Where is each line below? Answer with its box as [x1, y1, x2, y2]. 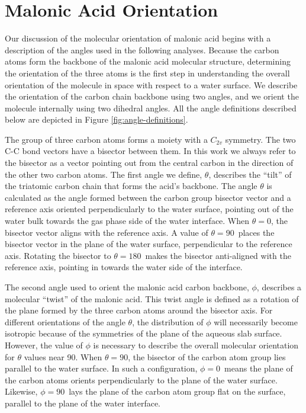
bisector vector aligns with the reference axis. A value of [5, 226, 208, 238]
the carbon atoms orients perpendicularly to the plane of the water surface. [5, 373, 278, 386]
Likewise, [5, 385, 38, 398]
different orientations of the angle [5, 315, 125, 328]
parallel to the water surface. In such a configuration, [5, 362, 198, 374]
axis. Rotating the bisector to [5, 249, 111, 261]
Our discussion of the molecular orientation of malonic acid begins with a [5, 32, 271, 44]
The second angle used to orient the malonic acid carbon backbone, [5, 281, 249, 293]
